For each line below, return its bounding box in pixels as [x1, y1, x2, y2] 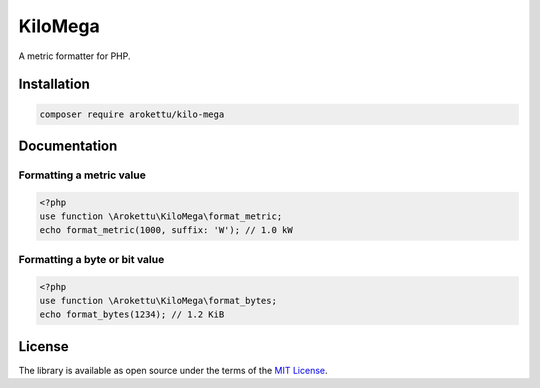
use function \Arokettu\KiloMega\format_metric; [39, 211, 283, 222]
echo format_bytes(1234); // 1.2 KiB [39, 309, 225, 320]
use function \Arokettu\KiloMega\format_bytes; [39, 295, 277, 307]
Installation [18, 76, 90, 93]
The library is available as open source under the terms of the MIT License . [18, 364, 328, 376]
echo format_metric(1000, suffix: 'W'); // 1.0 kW [39, 225, 294, 236]
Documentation [18, 137, 118, 154]
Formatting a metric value [18, 168, 147, 182]
